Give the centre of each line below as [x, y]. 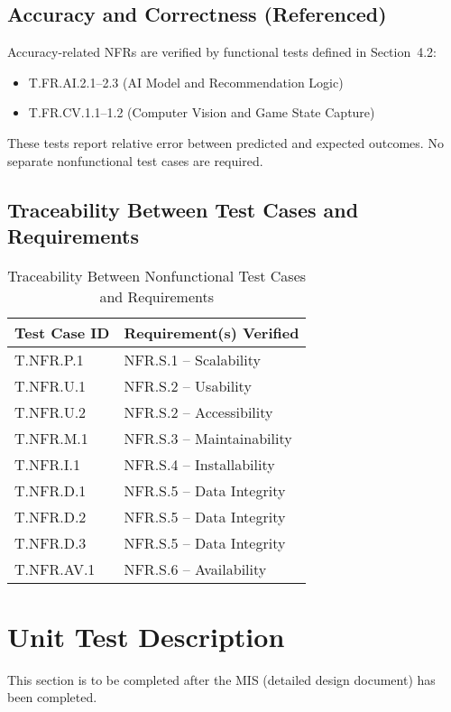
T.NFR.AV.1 [55, 569]
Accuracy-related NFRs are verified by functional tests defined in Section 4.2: [222, 52]
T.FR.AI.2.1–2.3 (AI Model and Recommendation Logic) [186, 82]
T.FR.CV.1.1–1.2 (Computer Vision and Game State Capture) [202, 112]
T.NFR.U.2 [51, 411]
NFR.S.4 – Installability [199, 464]
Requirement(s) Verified [212, 332]
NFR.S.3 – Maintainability [208, 438]
